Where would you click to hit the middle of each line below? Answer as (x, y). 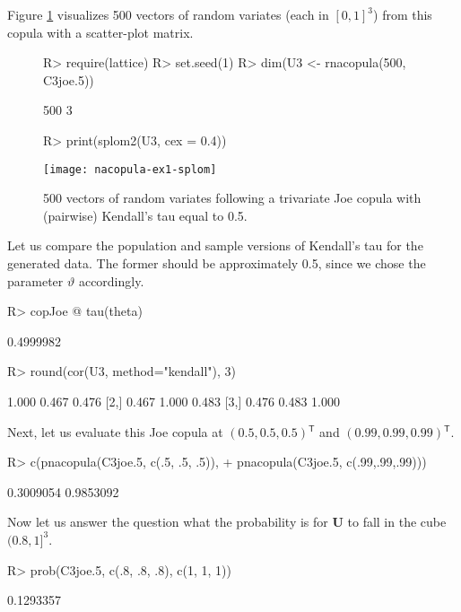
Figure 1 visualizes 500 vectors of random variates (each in (168, 14)
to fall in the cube (397, 522)
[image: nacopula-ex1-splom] (130, 169)
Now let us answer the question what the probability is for (168, 522)
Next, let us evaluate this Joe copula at (115, 431)
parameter (35, 280)
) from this (403, 14)
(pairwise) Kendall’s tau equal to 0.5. (145, 215)
